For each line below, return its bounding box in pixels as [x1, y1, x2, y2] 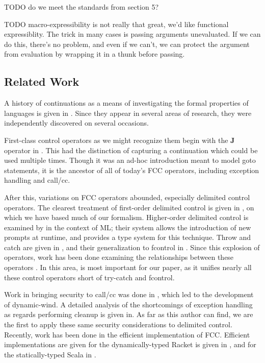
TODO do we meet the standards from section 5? [4, 2, 159, 12]
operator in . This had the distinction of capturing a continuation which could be [4, 144, 258, 155]
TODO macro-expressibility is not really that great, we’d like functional [4, 18, 229, 29]
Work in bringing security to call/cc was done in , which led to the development [4, 289, 254, 300]
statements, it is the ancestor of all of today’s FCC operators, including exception [4, 164, 259, 175]
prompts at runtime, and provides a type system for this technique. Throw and [4, 232, 251, 243]
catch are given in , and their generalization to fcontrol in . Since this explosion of [4, 241, 260, 252]
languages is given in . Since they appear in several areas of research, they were [4, 107, 252, 118]
